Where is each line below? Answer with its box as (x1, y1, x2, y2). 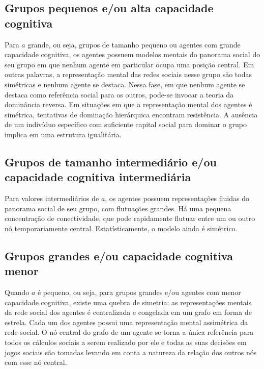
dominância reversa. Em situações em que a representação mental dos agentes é (5, 99, 252, 110)
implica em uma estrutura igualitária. (5, 129, 122, 139)
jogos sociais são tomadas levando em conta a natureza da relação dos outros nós (5, 347, 257, 357)
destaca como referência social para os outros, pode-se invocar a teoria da (5, 89, 234, 100)
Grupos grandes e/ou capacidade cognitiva (5, 248, 233, 263)
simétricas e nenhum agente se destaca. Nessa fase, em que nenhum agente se (5, 79, 245, 89)
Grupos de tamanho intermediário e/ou (5, 154, 217, 169)
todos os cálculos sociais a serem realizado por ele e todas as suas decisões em (5, 337, 247, 348)
